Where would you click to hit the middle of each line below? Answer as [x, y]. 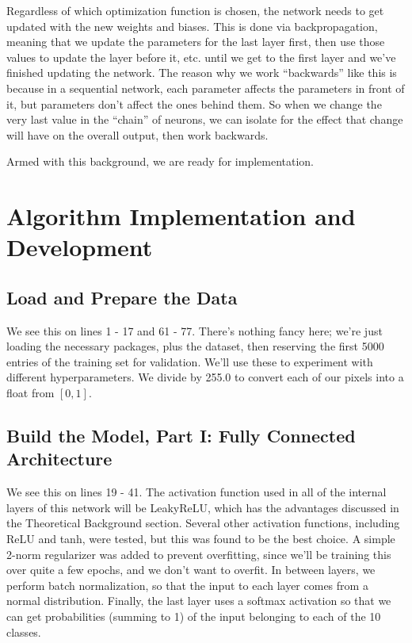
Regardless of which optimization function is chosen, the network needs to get [195, 10]
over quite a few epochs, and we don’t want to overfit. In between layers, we [191, 570]
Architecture [59, 459]
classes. [24, 632]
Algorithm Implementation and [181, 216]
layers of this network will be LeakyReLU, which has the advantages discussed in [203, 507]
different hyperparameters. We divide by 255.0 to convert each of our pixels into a [205, 377]
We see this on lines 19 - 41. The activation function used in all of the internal [196, 492]
